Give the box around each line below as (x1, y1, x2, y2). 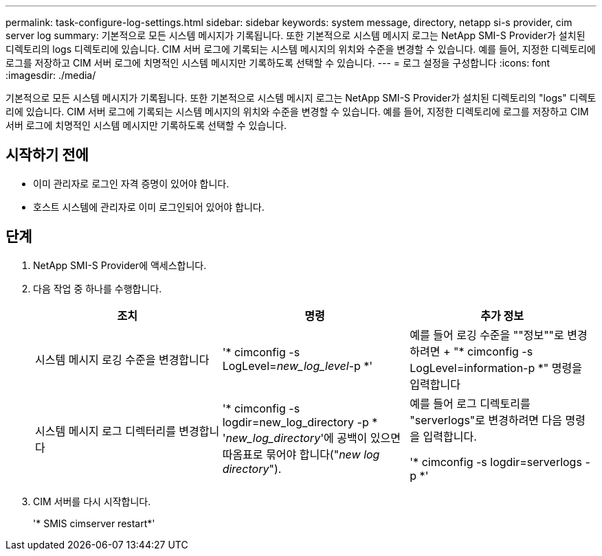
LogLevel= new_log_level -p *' (222, 358, 373, 373)
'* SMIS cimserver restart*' (33, 517, 155, 529)
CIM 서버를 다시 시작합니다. (33, 495, 151, 507)
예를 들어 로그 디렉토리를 (410, 396, 531, 410)
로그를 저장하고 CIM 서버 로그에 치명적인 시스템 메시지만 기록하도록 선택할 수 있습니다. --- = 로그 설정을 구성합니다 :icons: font (5, 57, 550, 69)
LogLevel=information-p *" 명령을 (410, 360, 582, 375)
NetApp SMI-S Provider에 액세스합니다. (33, 259, 207, 271)
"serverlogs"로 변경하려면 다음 (410, 413, 563, 427)
